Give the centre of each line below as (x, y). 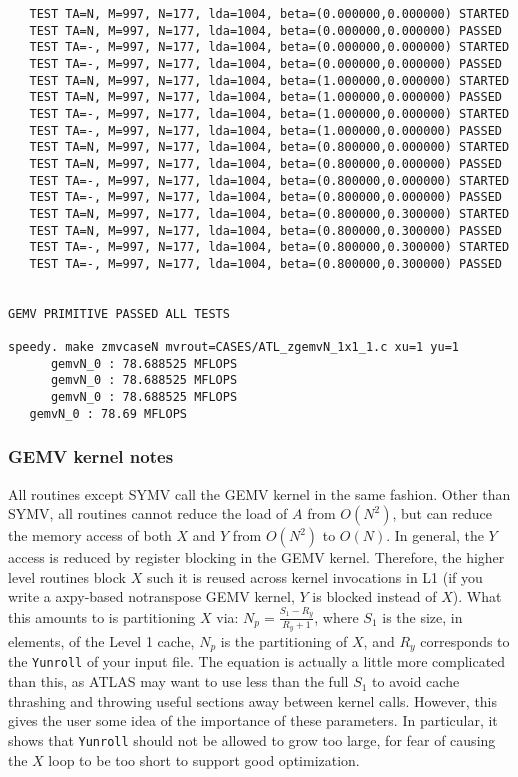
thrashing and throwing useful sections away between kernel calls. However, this (253, 700)
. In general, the (435, 535)
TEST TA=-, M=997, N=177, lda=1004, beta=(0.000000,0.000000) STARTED (269, 47)
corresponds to (465, 640)
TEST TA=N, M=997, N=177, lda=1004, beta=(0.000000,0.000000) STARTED (269, 14)
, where (336, 616)
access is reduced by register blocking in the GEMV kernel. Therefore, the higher (256, 557)
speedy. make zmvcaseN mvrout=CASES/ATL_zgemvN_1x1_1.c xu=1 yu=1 (234, 347)
